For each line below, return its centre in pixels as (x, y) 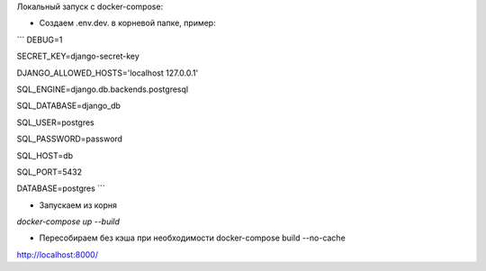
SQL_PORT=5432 (49, 172)
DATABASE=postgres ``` (61, 188)
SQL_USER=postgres (55, 122)
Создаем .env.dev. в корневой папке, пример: (127, 23)
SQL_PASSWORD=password (70, 139)
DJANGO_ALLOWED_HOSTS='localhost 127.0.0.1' (108, 73)
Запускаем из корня (78, 205)
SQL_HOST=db (45, 155)
